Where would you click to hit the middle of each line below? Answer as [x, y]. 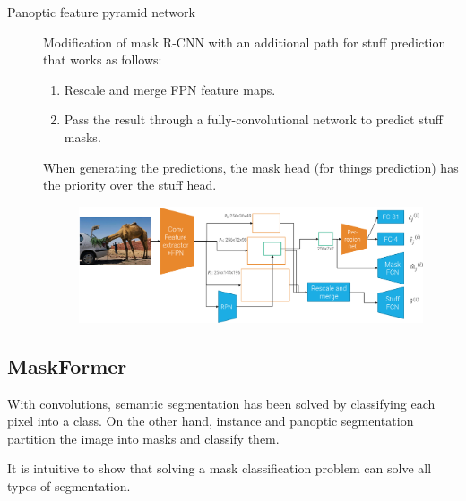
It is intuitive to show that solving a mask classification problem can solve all [220, 468]
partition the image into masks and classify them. [143, 438]
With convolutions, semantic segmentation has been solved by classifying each [221, 403]
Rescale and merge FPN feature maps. [170, 89]
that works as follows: [103, 59]
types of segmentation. [69, 486]
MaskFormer [67, 365]
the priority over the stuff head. [130, 185]
